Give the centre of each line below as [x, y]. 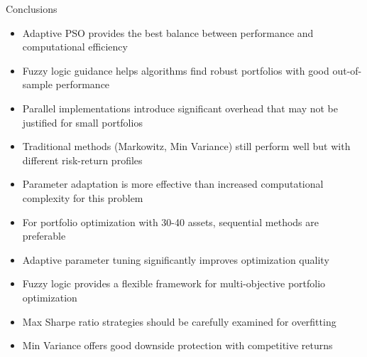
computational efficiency [75, 47]
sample [37, 84]
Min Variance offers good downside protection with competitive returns [177, 345]
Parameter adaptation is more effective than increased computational [173, 184]
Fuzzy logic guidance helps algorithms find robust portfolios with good [176, 70]
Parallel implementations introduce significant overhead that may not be [180, 108]
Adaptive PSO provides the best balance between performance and [168, 32]
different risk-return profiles [82, 160]
